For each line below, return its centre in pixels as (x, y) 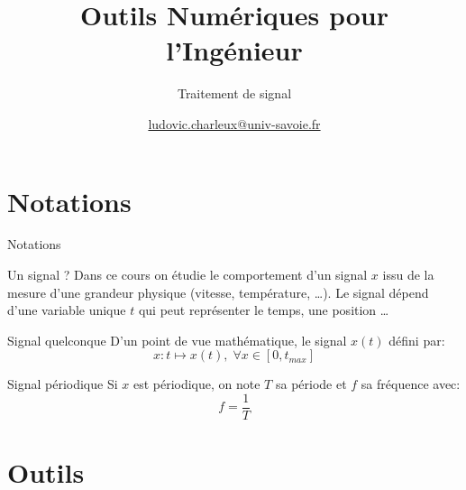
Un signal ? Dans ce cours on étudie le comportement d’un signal (187, 275)
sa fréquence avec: (411, 384)
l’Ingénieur (234, 50)
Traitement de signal (234, 93)
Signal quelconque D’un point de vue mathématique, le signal (177, 340)
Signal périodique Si (63, 384)
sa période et (311, 384)
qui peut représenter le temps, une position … (264, 310)
